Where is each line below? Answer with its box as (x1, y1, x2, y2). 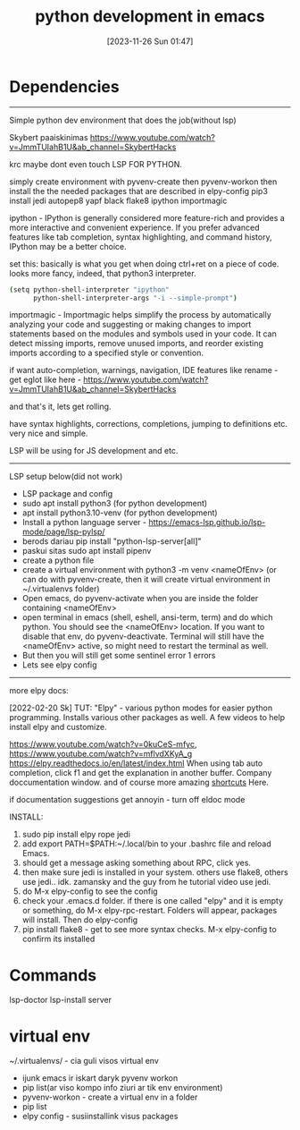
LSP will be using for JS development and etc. (9, 446, 179, 456)
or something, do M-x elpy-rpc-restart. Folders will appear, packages (21, 905, 278, 916)
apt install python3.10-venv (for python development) (21, 507, 218, 518)
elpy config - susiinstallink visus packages (21, 1111, 179, 1122)
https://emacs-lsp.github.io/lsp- (148, 517, 266, 528)
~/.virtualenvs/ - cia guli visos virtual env (9, 1056, 159, 1066)
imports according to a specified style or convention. (9, 347, 204, 359)
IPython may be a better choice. (9, 241, 127, 251)
